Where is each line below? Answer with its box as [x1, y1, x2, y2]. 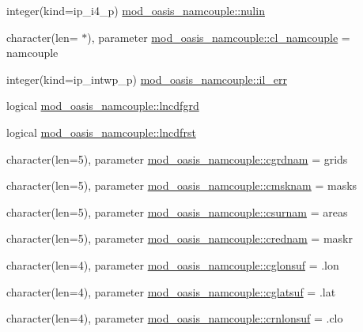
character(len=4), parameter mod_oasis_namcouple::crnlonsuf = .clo [6, 310, 343, 326]
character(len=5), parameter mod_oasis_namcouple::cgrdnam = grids [6, 150, 348, 167]
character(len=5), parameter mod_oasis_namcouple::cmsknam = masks [6, 177, 357, 194]
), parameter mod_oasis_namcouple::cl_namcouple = [87, 28, 350, 45]
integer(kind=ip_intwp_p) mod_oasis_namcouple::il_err [6, 70, 287, 87]
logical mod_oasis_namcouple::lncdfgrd [6, 97, 199, 114]
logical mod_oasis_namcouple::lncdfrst [6, 123, 196, 140]
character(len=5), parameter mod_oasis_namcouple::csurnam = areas [6, 203, 348, 220]
